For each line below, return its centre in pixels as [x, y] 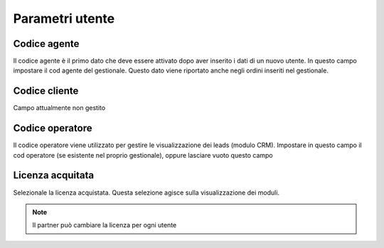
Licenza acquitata [54, 175]
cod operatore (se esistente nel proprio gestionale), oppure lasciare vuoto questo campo [143, 155]
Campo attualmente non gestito [59, 108]
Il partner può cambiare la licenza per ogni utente [105, 225]
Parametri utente [64, 18]
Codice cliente [46, 91]
